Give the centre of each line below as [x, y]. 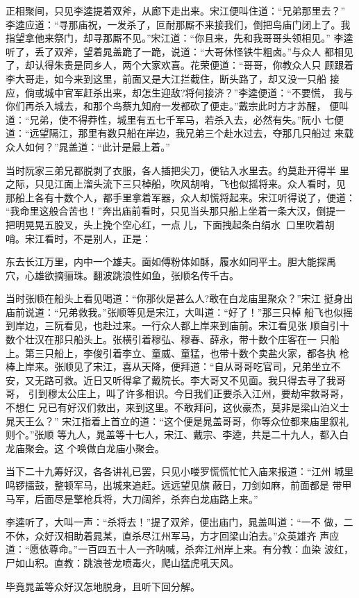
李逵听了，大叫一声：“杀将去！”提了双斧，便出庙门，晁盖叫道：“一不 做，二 [179, 522]
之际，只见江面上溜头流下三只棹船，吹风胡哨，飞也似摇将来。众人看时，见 [176, 184]
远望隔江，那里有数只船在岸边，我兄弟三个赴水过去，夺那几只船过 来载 [192, 133]
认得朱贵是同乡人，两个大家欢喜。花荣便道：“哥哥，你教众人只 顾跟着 [194, 65]
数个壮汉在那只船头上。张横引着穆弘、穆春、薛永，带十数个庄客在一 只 [168, 339]
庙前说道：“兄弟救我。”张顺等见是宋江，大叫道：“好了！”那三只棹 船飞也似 [175, 312]
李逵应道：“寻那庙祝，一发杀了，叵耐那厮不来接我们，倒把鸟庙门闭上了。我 [178, 24]
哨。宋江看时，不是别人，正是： [78, 238]
